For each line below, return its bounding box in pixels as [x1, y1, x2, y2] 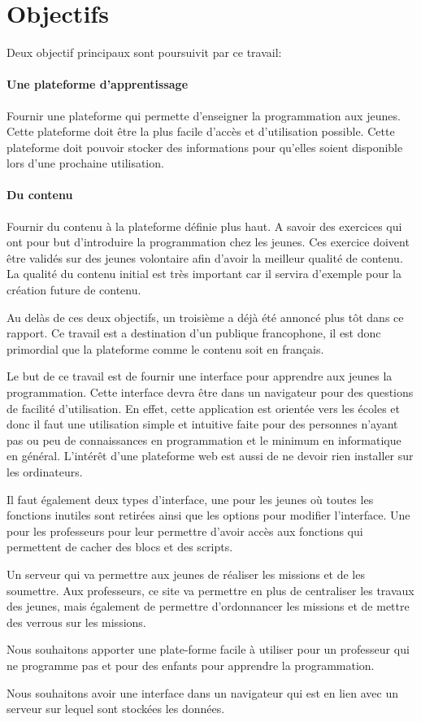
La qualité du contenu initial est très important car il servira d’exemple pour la [7, 265, 402, 282]
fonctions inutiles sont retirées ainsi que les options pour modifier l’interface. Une [7, 507, 410, 524]
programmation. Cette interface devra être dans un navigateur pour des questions [7, 384, 414, 401]
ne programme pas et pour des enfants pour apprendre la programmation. [7, 656, 375, 673]
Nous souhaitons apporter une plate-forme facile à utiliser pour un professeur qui [7, 641, 410, 658]
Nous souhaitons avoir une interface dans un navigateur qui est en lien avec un [7, 684, 398, 701]
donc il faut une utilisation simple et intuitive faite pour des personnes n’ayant [7, 415, 398, 433]
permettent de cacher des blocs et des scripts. [7, 538, 233, 555]
